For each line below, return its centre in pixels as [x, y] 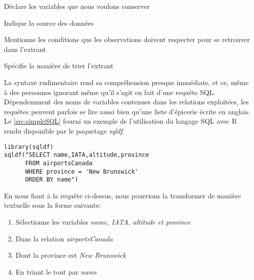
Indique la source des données [49, 23]
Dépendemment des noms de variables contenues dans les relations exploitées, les [127, 102]
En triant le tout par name [56, 271]
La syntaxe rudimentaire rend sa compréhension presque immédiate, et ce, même [126, 82]
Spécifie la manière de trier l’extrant [59, 66]
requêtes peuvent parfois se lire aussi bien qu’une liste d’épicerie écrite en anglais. [127, 111]
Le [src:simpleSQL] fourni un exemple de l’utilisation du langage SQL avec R [121, 121]
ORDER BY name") [52, 180]
